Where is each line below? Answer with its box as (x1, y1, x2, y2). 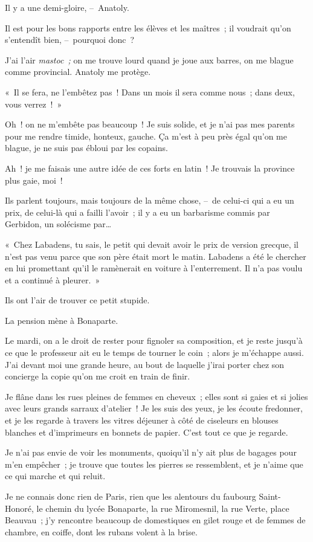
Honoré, (5, 502, 34, 514)
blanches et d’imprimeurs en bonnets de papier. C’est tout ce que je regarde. (5, 425, 288, 438)
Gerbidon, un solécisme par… (5, 218, 112, 230)
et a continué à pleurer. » (5, 273, 100, 286)
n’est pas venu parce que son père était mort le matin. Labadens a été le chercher (5, 250, 306, 262)
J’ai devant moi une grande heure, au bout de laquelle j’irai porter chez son (5, 358, 285, 370)
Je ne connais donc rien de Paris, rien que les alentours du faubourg (5, 490, 256, 502)
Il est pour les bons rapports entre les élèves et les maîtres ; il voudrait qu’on (5, 21, 291, 34)
